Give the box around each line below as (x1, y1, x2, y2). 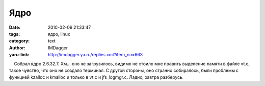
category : (9, 38, 30, 44)
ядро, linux (48, 31, 71, 37)
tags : (9, 31, 20, 37)
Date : (9, 24, 21, 30)
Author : (9, 44, 26, 51)
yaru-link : (9, 52, 29, 58)
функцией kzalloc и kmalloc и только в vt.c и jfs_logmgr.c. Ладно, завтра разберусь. (9, 74, 184, 80)
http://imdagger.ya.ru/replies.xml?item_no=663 (48, 52, 143, 58)
